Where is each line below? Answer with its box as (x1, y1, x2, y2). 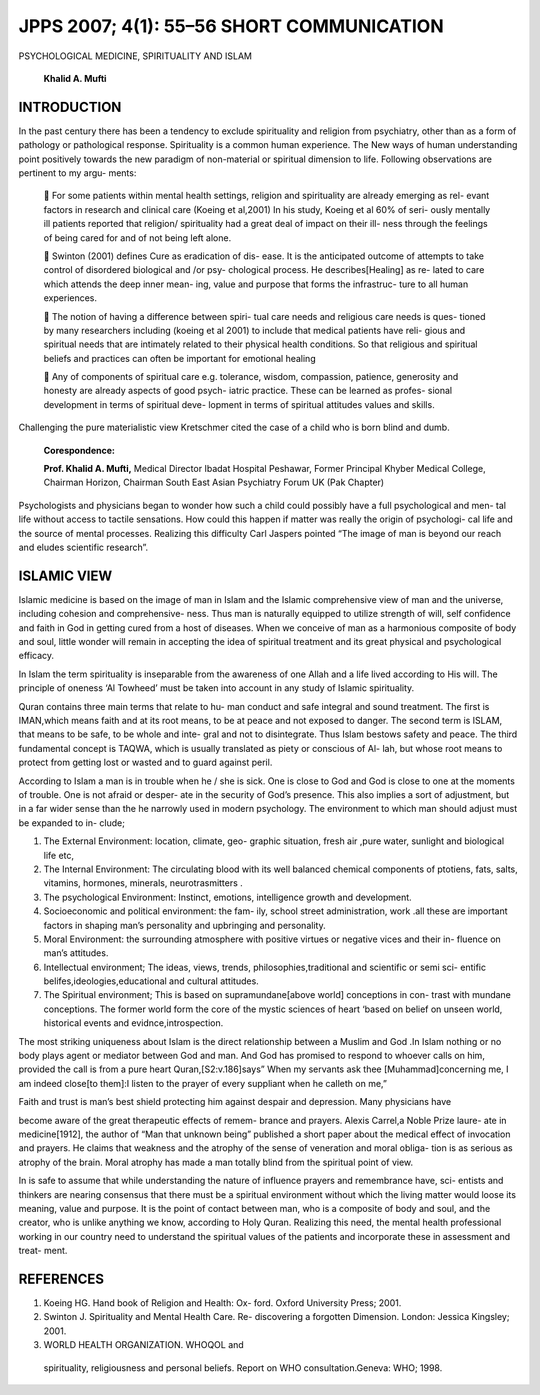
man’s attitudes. (43, 947, 109, 959)
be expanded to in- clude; (18, 816, 125, 829)
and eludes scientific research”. (18, 541, 149, 553)
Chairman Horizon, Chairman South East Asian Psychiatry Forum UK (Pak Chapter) (43, 476, 385, 489)
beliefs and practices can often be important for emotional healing (43, 352, 316, 364)
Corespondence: (43, 444, 115, 456)
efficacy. (18, 650, 55, 662)
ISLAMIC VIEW (18, 567, 113, 584)
